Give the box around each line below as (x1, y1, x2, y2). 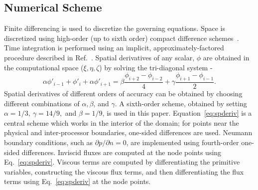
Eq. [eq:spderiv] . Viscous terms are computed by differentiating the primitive (4, 157, 240, 167)
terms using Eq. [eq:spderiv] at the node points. (4, 176, 151, 187)
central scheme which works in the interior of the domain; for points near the (4, 117, 239, 128)
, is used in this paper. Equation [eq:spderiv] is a (102, 108, 252, 118)
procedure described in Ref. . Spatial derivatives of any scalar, (4, 52, 195, 62)
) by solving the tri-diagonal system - (99, 62, 213, 72)
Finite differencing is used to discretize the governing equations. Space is (4, 23, 226, 33)
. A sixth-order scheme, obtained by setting (115, 98, 247, 108)
